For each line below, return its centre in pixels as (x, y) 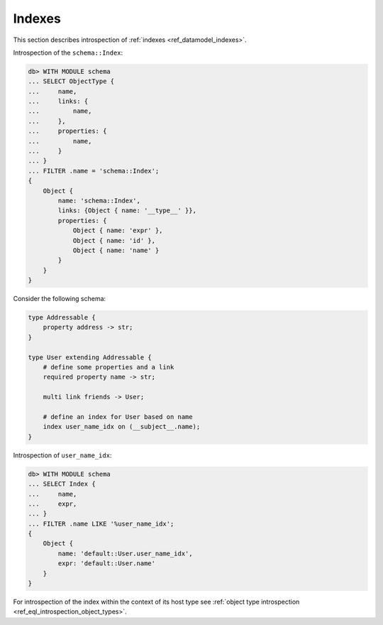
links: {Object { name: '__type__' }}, (127, 211)
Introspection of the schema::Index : (68, 53)
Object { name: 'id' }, (114, 240)
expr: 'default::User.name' (107, 564)
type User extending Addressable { (90, 357)
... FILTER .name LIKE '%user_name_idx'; (101, 523)
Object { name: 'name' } (116, 250)
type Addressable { (62, 317)
